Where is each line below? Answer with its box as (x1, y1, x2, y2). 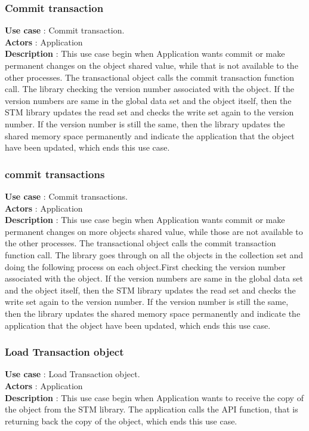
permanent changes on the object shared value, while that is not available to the (5, 59, 298, 71)
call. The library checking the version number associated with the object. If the (5, 82, 294, 95)
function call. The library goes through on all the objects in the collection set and (5, 248, 304, 261)
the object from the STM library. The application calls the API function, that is (5, 403, 298, 415)
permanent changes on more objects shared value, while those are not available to (5, 225, 303, 237)
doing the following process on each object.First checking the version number (5, 260, 286, 273)
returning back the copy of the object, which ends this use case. (5, 414, 237, 427)
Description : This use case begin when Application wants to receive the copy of (5, 391, 304, 404)
